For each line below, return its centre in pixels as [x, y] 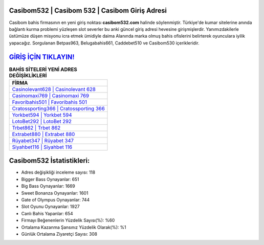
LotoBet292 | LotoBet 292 [42, 121]
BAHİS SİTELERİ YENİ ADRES [43, 69]
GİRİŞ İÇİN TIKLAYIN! [42, 57]
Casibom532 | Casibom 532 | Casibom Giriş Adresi [88, 11]
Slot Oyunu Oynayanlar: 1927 [51, 207]
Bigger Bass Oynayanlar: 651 [50, 179]
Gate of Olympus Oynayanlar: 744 [55, 200]
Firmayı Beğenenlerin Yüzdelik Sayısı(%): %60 [68, 221]
